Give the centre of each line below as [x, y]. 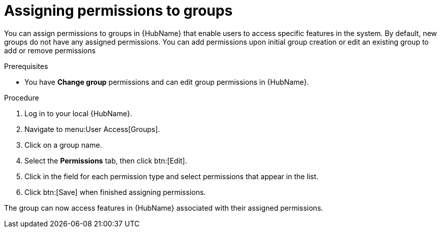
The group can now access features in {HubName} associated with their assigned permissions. [164, 208]
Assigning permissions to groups [119, 11]
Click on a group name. [63, 145]
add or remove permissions [50, 50]
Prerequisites [26, 66]
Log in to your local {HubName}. [78, 113]
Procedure [22, 97]
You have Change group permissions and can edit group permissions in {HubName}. [167, 82]
